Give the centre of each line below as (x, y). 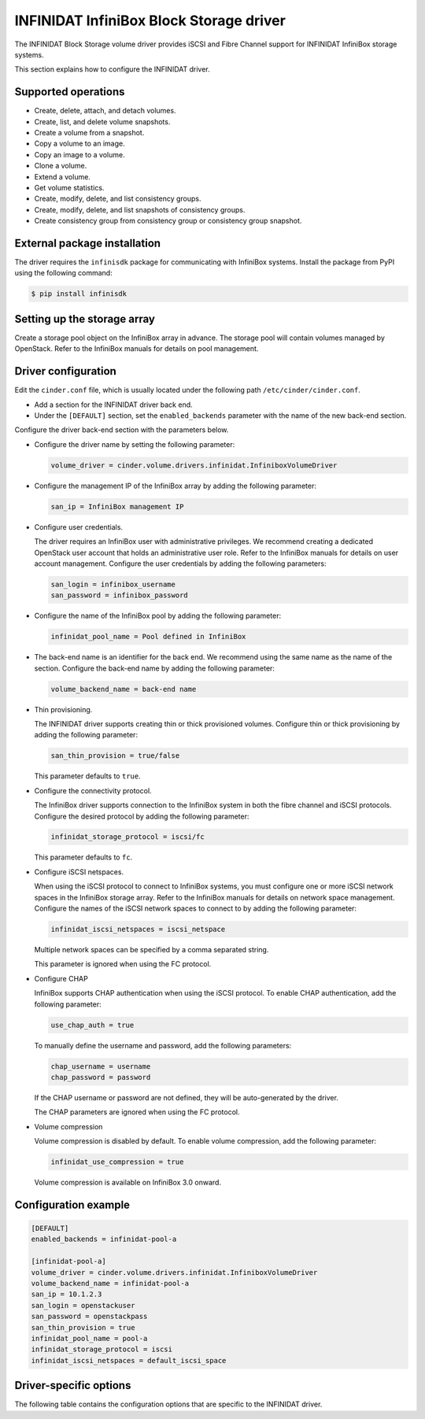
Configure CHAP (61, 978)
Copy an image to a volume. (79, 154)
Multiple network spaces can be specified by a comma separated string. (152, 950)
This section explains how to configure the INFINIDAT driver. (112, 69)
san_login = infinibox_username (113, 584)
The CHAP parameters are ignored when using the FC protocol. (137, 1112)
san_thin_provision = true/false (115, 756)
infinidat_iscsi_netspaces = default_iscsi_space (129, 1360)
